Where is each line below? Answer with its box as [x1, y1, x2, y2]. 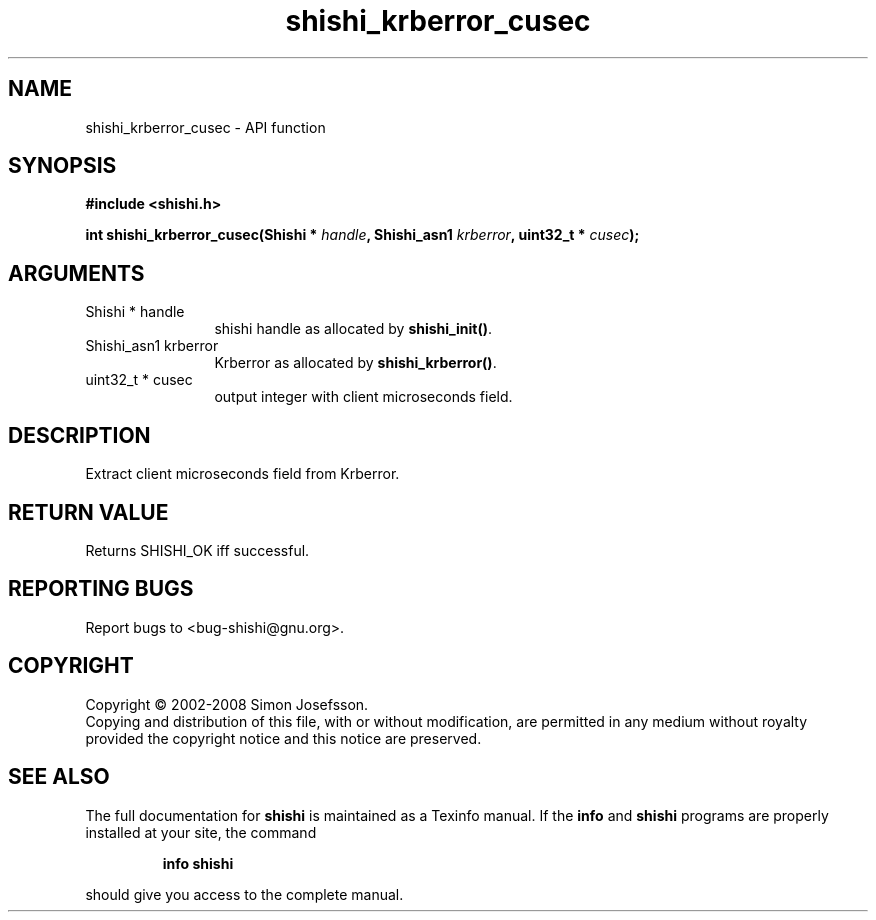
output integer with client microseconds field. [214, 388, 513, 406]
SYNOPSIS [8, 153, 117, 179]
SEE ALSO [8, 764, 110, 790]
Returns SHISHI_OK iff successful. [85, 541, 310, 559]
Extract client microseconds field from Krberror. [85, 465, 400, 483]
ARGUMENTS [8, 260, 145, 286]
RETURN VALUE [8, 499, 169, 525]
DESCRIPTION [8, 422, 151, 448]
